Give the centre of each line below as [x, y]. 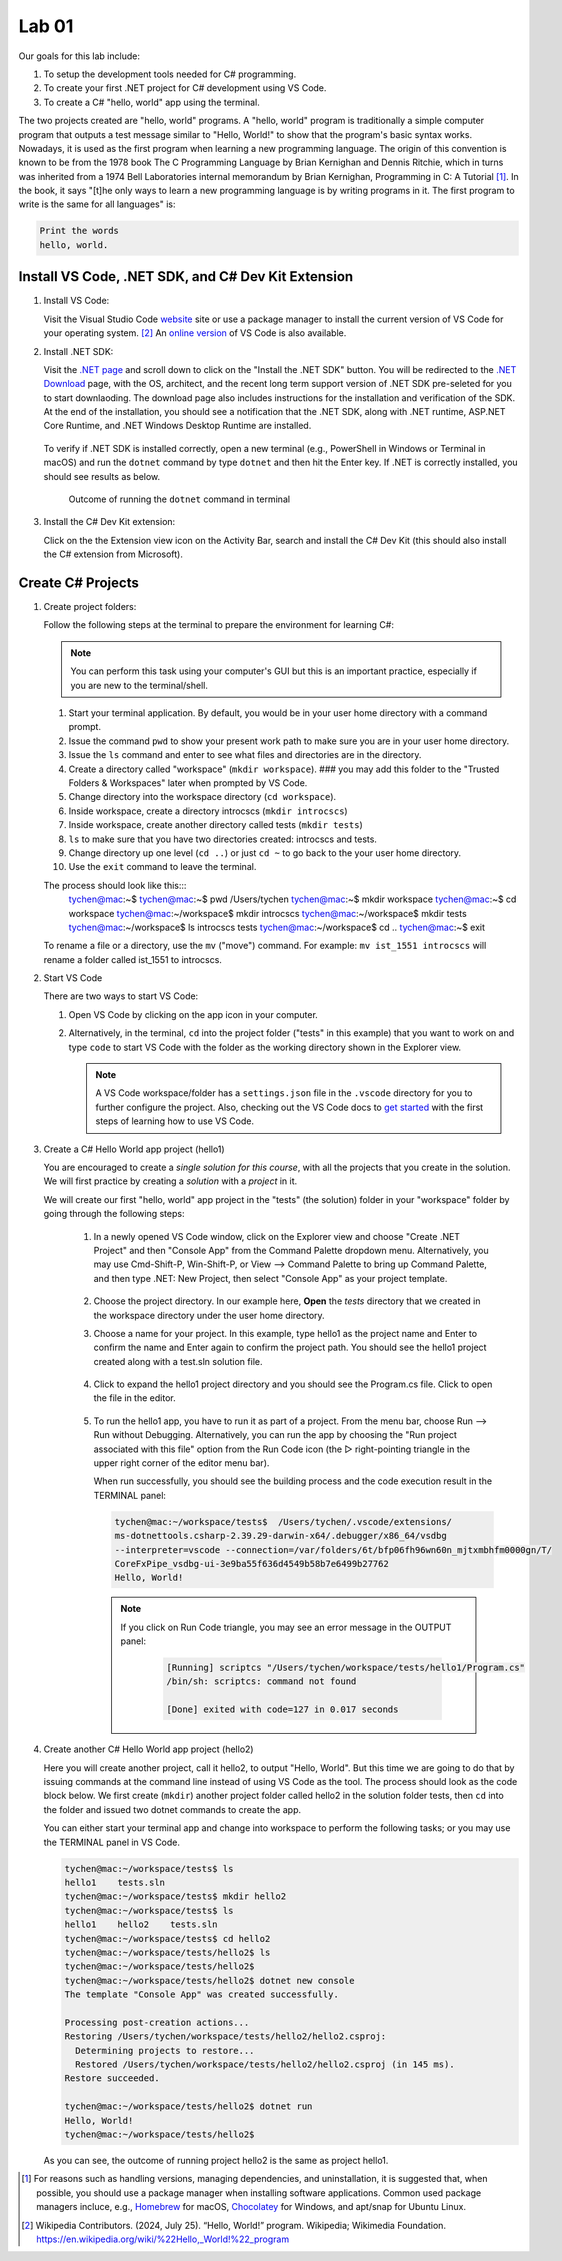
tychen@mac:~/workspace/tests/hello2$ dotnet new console [209, 1980]
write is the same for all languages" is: [97, 204]
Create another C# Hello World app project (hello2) [148, 1749]
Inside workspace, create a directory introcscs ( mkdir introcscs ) [208, 811]
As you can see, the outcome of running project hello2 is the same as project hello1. [216, 2160]
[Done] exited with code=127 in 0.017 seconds [282, 1709]
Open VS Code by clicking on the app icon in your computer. [193, 1014]
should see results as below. [102, 476]
